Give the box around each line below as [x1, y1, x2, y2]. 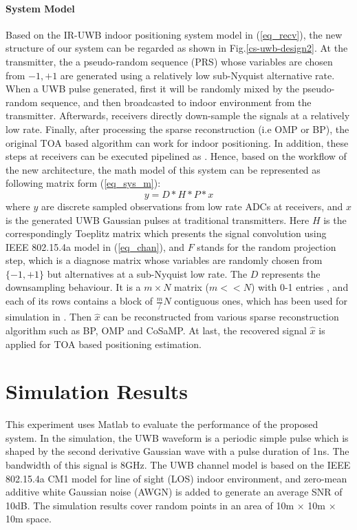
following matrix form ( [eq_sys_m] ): [6, 176, 161, 190]
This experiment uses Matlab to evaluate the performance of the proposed [6, 417, 318, 431]
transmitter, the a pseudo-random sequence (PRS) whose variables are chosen [6, 54, 333, 68]
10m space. [6, 511, 52, 526]
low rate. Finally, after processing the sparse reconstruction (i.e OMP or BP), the [6, 121, 349, 136]
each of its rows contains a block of [6, 294, 153, 308]
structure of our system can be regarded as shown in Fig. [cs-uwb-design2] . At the [6, 41, 348, 55]
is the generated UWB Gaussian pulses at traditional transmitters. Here [6, 212, 310, 227]
